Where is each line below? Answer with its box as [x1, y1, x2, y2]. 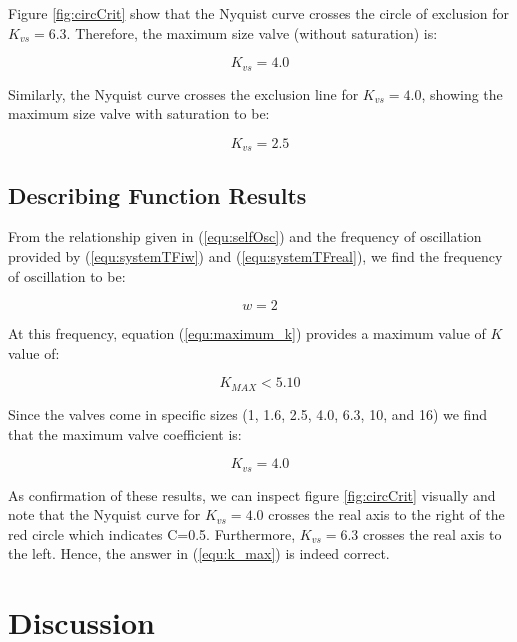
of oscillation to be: [8, 265, 126, 286]
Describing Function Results [8, 179, 307, 210]
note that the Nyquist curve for [8, 504, 201, 525]
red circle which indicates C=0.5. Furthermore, [8, 523, 296, 544]
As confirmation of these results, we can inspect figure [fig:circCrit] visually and [8, 484, 496, 505]
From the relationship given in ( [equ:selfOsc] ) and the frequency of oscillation [8, 226, 482, 247]
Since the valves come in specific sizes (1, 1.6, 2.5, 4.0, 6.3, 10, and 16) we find [8, 403, 487, 424]
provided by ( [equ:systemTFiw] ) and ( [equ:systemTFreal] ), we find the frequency [8, 246, 503, 267]
